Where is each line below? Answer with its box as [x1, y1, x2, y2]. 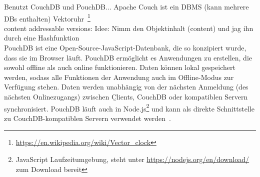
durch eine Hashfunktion [4, 32, 79, 43]
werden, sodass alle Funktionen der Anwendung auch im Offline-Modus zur [4, 71, 234, 82]
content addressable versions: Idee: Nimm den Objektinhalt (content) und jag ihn [4, 22, 253, 33]
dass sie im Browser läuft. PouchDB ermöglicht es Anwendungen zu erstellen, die [4, 52, 252, 62]
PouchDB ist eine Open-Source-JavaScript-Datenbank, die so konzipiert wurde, [4, 42, 246, 53]
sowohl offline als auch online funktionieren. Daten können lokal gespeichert [4, 62, 235, 72]
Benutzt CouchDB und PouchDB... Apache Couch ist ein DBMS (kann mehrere [4, 1, 249, 11]
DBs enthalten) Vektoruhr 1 [4, 11, 90, 23]
